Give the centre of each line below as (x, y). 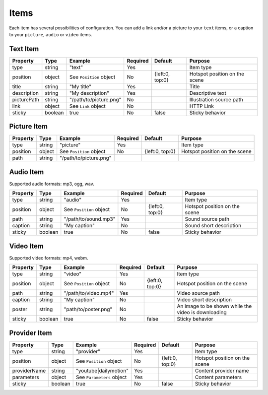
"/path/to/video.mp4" (89, 293)
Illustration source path (216, 99)
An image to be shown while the (214, 306)
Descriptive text (208, 93)
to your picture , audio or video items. (51, 34)
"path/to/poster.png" (88, 309)
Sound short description (213, 226)
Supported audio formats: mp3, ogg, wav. (52, 184)
